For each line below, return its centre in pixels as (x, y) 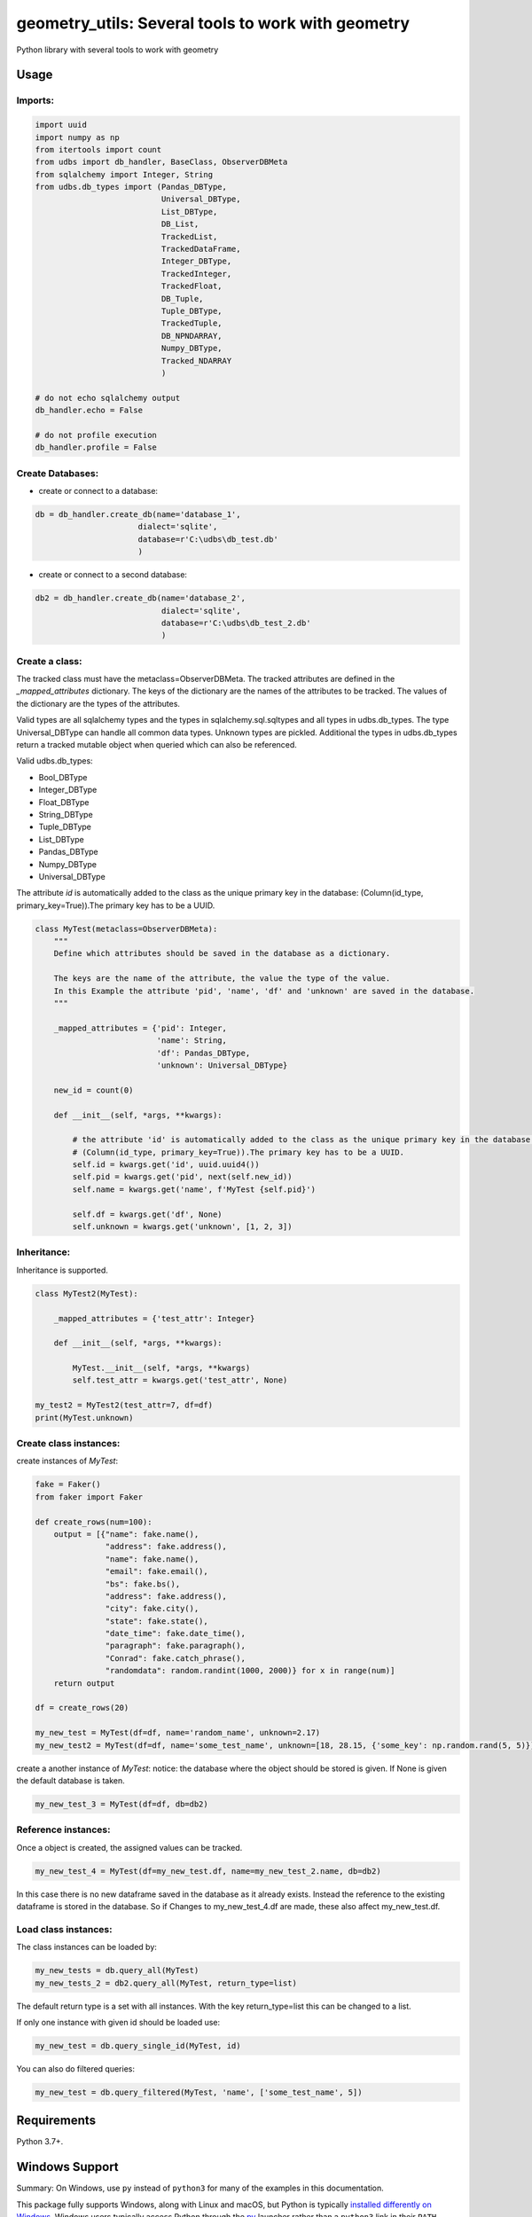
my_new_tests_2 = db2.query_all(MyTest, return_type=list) (166, 1983)
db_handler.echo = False (89, 411)
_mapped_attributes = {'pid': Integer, (141, 1028)
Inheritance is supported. (62, 1270)
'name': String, (192, 1041)
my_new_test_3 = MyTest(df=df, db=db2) (121, 1804)
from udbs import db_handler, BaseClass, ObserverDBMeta (161, 162)
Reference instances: (63, 1829)
